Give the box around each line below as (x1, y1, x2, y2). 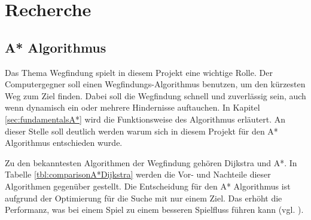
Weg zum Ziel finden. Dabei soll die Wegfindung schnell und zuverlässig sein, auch (5, 89, 306, 102)
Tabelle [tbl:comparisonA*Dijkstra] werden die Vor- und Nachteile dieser (5, 168, 271, 181)
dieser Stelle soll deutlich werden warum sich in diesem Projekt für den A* (5, 124, 278, 137)
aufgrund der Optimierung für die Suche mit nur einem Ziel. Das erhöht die (5, 191, 282, 204)
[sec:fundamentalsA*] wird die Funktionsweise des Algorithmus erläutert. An (5, 112, 286, 125)
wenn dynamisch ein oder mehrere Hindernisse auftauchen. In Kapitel (5, 101, 260, 114)
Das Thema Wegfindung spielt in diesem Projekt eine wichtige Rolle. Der (5, 66, 273, 78)
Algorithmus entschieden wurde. (5, 136, 123, 149)
